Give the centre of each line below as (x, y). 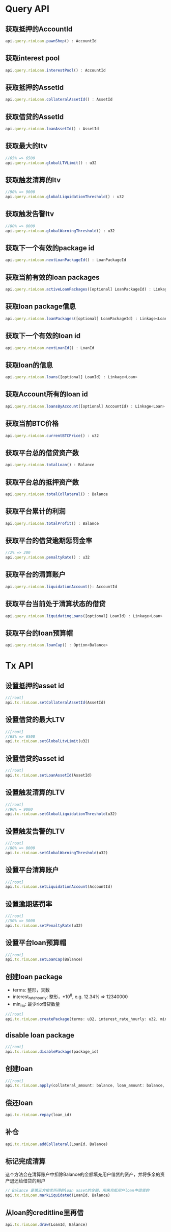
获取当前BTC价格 (32, 424)
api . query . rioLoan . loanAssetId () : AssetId (52, 129)
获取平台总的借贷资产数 (42, 453)
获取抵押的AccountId (39, 29)
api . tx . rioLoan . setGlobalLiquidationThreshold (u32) (61, 814)
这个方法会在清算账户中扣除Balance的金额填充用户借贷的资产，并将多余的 (83, 1174)
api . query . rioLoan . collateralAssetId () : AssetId (59, 100)
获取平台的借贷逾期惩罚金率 (49, 540)
